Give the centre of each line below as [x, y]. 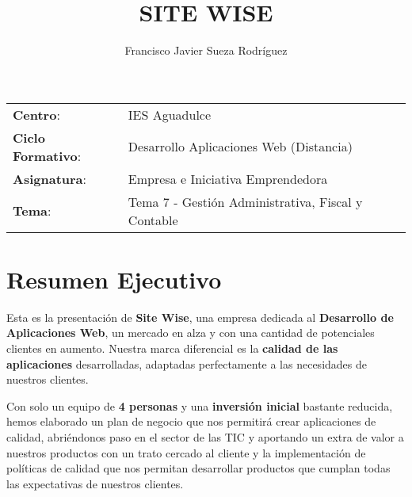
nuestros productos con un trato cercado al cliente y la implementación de [186, 452]
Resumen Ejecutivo [114, 279]
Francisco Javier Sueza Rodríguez [206, 50]
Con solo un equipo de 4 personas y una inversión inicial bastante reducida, [200, 405]
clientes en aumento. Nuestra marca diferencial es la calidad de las [172, 348]
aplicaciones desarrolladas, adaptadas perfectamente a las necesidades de [187, 363]
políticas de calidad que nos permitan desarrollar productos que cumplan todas [198, 468]
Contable [153, 220]
